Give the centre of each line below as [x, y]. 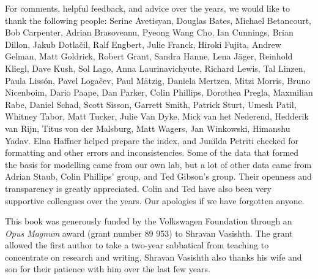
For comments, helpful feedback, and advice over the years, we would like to [147, 8]
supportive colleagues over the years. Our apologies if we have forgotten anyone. [155, 200]
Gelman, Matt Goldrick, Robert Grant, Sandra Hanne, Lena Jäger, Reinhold [149, 56]
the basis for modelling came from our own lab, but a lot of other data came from [158, 164]
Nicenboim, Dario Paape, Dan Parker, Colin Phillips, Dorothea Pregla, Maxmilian [159, 92]
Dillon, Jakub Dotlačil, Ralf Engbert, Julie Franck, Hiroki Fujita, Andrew [143, 44]
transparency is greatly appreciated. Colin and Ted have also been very [138, 188]
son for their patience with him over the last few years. [108, 269]
